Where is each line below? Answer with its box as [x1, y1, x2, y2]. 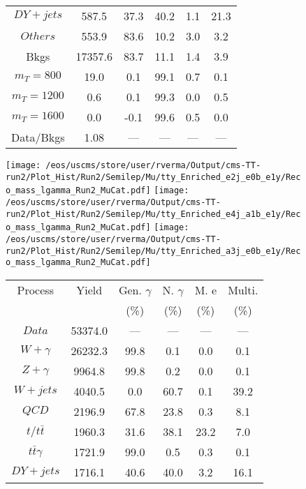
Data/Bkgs [11, 129, 65, 145]
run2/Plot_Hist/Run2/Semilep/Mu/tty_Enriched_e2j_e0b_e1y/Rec [6, 172, 301, 182]
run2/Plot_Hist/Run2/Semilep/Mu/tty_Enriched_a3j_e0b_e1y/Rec [6, 246, 301, 256]
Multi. [228, 281, 258, 298]
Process [17, 281, 54, 298]
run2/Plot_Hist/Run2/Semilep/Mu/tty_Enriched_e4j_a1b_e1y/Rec [6, 209, 301, 219]
